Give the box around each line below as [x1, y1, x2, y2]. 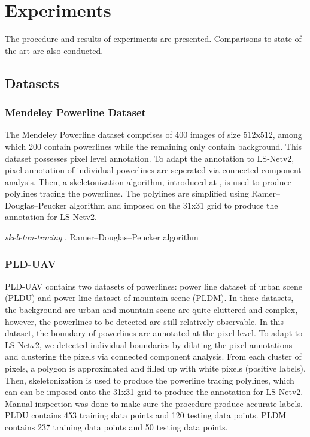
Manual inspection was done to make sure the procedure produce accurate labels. [5, 397, 303, 409]
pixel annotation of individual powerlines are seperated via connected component [5, 164, 302, 176]
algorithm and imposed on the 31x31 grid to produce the [69, 198, 278, 211]
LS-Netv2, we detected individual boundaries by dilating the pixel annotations [5, 338, 293, 351]
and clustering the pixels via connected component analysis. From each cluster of [5, 350, 302, 363]
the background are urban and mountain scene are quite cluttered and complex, [5, 303, 298, 316]
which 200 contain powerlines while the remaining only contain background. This [5, 140, 302, 152]
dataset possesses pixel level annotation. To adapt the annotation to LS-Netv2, [5, 152, 294, 164]
